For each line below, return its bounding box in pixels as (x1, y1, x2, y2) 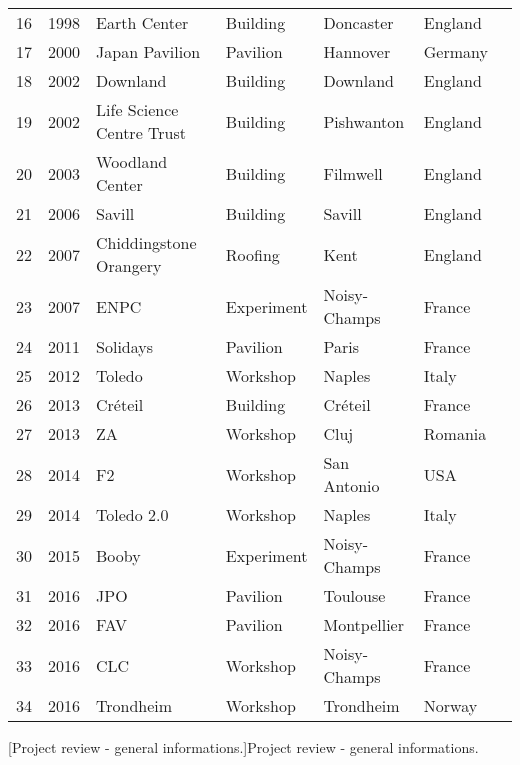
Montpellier (323, 613, 404, 636)
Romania (423, 422, 487, 445)
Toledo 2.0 (96, 503, 169, 526)
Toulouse (323, 584, 386, 607)
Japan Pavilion (96, 40, 201, 63)
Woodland (96, 150, 168, 173)
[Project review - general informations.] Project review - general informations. (8, 737, 479, 757)
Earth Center (96, 11, 189, 34)
